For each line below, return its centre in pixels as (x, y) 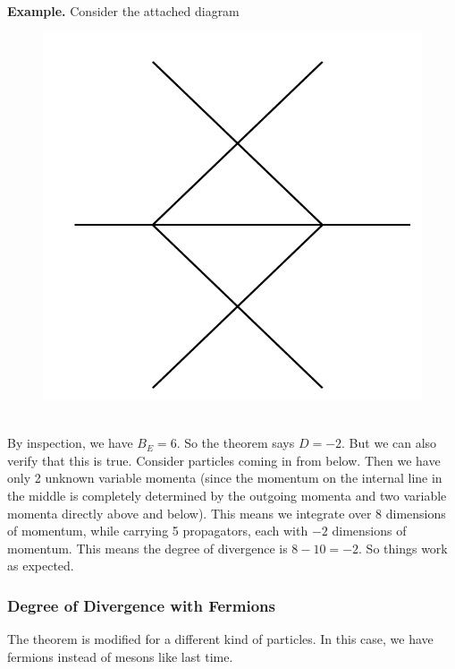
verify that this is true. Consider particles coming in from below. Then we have (224, 460)
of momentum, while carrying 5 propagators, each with (158, 531)
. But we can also (389, 443)
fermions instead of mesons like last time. (120, 656)
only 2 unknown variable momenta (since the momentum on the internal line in (225, 478)
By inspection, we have (70, 443)
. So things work (403, 548)
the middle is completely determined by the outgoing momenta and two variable (227, 495)
